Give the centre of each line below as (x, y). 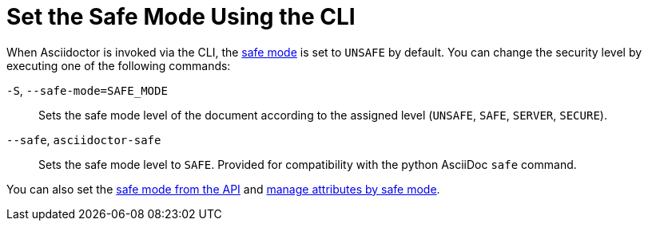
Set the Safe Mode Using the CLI (181, 17)
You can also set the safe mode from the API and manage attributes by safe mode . (223, 189)
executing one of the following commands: (119, 65)
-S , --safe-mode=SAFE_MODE (87, 90)
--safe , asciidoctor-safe (84, 139)
